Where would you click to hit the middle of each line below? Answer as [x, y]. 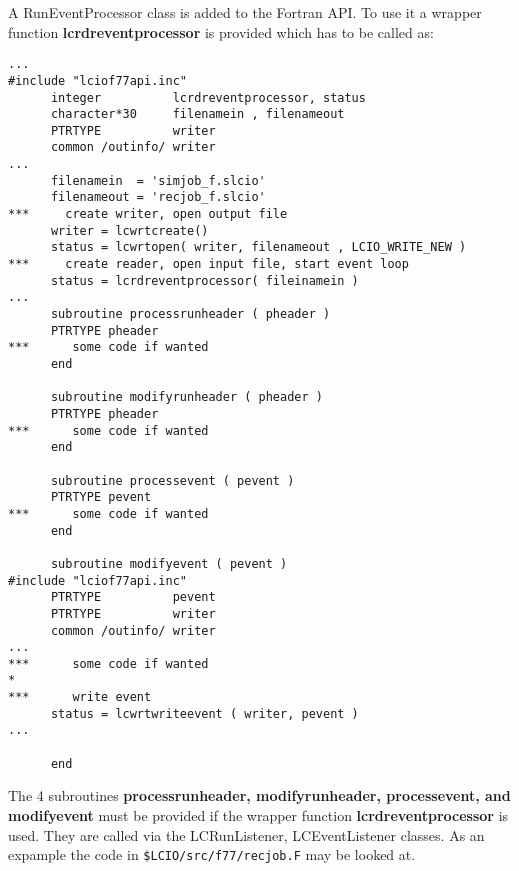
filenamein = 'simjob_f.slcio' [158, 180]
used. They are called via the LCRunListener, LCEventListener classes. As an [246, 834]
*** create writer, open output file [148, 214]
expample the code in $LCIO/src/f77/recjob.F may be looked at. [212, 854]
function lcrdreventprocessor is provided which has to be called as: [221, 31]
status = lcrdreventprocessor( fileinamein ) [204, 280]
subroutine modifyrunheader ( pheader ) [186, 397]
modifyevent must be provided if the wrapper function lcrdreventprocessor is [258, 815]
